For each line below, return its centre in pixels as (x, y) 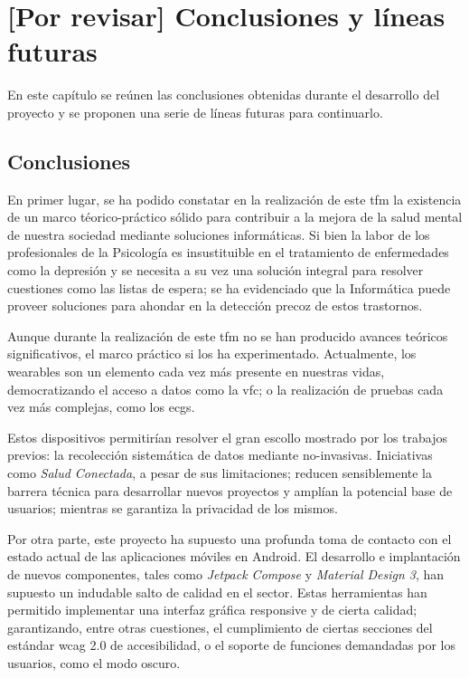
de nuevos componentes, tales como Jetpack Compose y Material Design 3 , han (226, 573)
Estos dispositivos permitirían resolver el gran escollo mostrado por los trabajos (228, 437)
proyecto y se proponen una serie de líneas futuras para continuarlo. (195, 112)
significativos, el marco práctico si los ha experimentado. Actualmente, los (212, 353)
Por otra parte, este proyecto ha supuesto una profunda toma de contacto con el (230, 538)
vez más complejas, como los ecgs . (101, 407)
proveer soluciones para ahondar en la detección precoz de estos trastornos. (215, 306)
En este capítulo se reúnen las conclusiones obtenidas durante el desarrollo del (224, 95)
